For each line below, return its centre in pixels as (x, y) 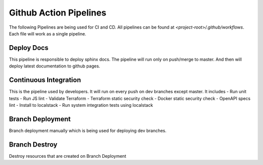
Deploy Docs (29, 48)
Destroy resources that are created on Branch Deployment (68, 156)
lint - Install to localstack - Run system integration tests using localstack (81, 105)
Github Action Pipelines (58, 13)
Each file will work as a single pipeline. (47, 33)
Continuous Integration (45, 80)
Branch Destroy (33, 144)
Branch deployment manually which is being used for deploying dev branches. (88, 131)
